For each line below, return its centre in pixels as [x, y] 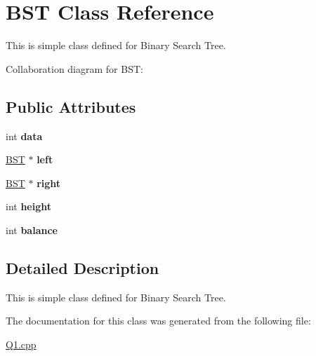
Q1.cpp [21, 344]
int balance [32, 230]
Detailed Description [83, 267]
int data [24, 136]
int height [29, 206]
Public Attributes [71, 106]
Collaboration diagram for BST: [74, 68]
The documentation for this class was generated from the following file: [158, 321]
